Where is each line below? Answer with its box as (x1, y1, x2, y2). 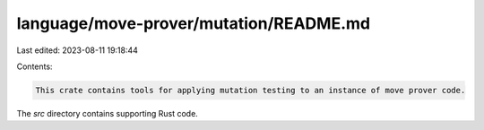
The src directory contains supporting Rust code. (16, 108, 199, 118)
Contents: (16, 61, 53, 72)
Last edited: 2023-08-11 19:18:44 (16, 45, 139, 56)
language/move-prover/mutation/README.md (16, 13, 371, 33)
